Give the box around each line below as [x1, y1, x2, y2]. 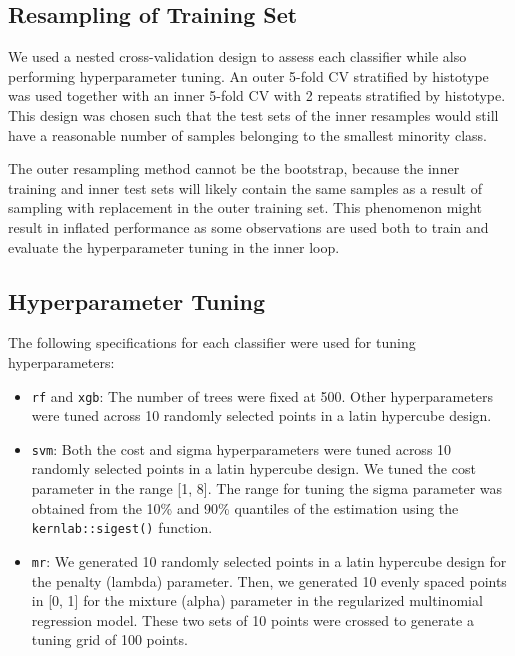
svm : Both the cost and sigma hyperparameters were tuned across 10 [31, 438, 452, 459]
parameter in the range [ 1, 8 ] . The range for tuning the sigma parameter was [31, 478, 503, 499]
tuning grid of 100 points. [31, 629, 188, 650]
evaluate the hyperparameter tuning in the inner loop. [8, 236, 340, 257]
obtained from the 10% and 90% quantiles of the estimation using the [31, 497, 459, 518]
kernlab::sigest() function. [31, 517, 213, 538]
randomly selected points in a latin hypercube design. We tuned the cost [31, 458, 476, 479]
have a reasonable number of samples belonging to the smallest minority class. [8, 124, 487, 145]
